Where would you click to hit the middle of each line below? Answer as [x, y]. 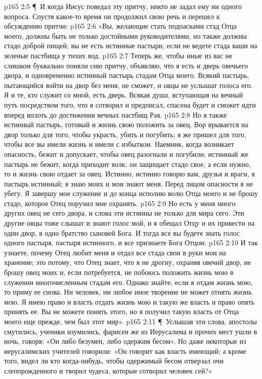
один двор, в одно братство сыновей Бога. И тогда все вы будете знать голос [122, 232]
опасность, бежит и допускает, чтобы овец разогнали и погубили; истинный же [126, 154]
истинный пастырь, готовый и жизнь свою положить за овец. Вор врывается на [126, 124]
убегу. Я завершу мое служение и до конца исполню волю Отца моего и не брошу [131, 193]
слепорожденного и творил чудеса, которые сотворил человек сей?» [108, 370]
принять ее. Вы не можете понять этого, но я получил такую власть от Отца [122, 311]
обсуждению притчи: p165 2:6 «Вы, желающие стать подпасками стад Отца [120, 26]
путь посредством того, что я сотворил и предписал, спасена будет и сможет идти [130, 104]
